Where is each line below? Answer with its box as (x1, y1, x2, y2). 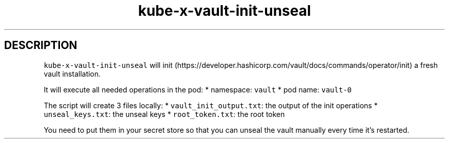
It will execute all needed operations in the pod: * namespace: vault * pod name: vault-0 (44, 85, 352, 94)
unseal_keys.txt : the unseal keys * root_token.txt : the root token (44, 109, 285, 118)
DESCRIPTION (4, 39, 77, 52)
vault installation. (44, 69, 101, 78)
